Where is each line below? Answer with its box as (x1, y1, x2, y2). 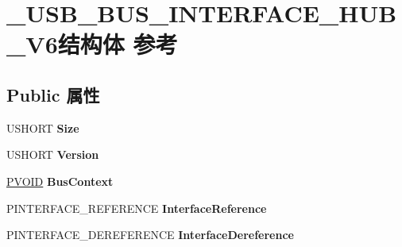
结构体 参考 (57, 28, 178, 60)
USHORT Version (6, 146, 99, 163)
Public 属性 (6, 82, 100, 106)
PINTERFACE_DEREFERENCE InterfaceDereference (6, 226, 294, 243)
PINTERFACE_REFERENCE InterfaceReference (6, 199, 267, 216)
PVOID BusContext (6, 172, 114, 189)
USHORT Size (6, 119, 79, 136)
